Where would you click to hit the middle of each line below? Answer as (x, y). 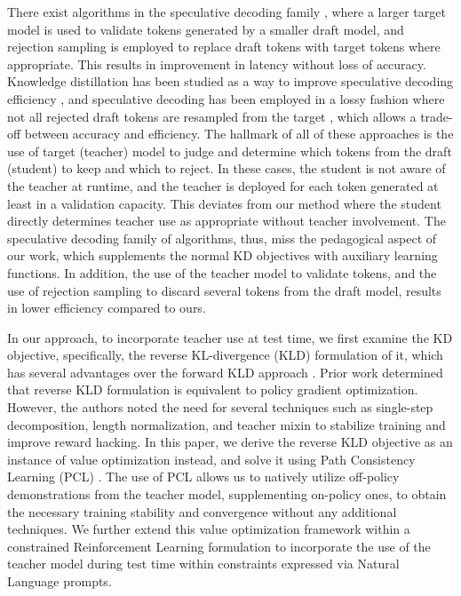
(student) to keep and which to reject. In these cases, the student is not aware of (227, 168)
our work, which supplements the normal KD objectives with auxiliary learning (223, 255)
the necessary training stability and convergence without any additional (202, 511)
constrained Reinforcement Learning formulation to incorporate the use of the (219, 546)
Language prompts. (60, 581)
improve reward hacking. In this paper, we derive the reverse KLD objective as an (230, 442)
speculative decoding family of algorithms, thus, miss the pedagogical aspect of (222, 238)
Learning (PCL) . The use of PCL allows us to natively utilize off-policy (203, 477)
